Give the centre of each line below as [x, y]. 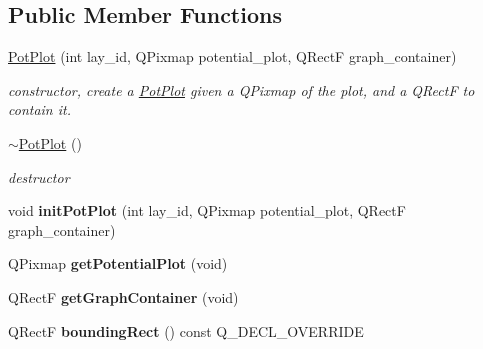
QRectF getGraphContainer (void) [123, 296]
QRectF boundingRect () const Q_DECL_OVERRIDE [186, 330]
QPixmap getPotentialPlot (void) [118, 263]
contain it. [39, 109]
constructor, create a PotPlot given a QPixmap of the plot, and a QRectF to [241, 89]
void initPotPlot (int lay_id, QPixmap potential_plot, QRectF [207, 210]
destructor [39, 176]
